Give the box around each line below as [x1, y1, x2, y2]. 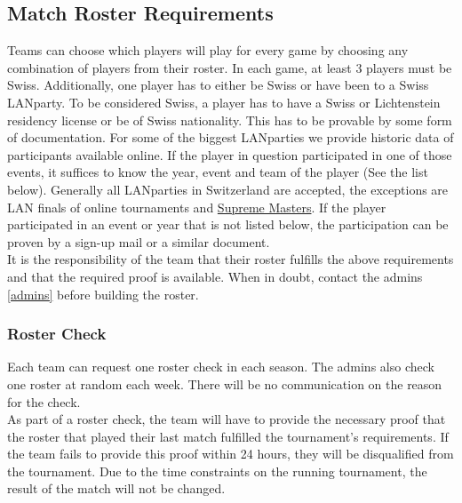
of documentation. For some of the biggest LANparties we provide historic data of [7, 128, 454, 147]
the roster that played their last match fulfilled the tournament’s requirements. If [7, 427, 449, 445]
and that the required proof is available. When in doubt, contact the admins [7, 267, 423, 285]
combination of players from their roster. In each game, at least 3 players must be [7, 58, 452, 76]
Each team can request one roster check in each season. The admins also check [7, 357, 434, 376]
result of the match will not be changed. [7, 479, 226, 498]
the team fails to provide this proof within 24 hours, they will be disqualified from [7, 444, 454, 463]
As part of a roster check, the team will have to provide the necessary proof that [7, 410, 446, 428]
